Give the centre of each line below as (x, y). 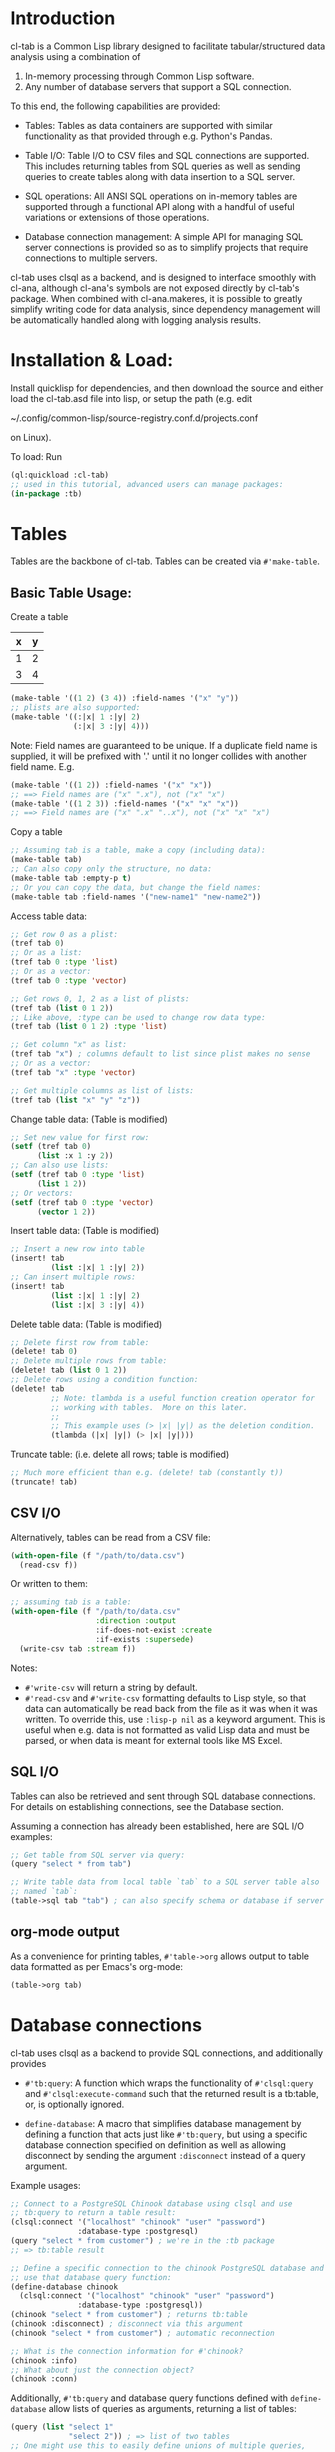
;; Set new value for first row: (80, 1137)
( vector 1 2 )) (66, 1212)
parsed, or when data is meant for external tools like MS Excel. (153, 1740)
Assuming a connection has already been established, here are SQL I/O (157, 1826)
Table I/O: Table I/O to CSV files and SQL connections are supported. (167, 155)
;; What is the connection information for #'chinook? (127, 2351)
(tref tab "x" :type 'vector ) (73, 1072)
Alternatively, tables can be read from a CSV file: (111, 1537)
